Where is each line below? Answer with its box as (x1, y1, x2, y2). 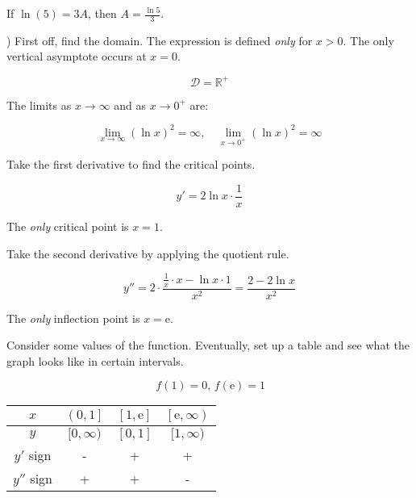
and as (114, 96, 147, 113)
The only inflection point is (6, 309, 140, 326)
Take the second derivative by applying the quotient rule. (6, 245, 289, 262)
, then (88, 5, 117, 21)
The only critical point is (6, 218, 129, 235)
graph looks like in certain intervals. (6, 352, 184, 369)
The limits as (6, 96, 72, 113)
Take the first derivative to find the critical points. (6, 156, 256, 173)
